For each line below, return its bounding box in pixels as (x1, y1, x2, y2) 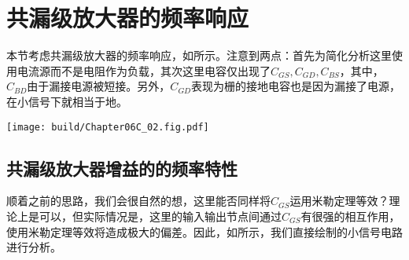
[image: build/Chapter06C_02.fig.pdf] (6, 121, 209, 133)
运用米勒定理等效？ (289, 192, 389, 209)
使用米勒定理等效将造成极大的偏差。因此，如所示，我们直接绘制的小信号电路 (6, 223, 403, 240)
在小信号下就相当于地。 (6, 93, 127, 109)
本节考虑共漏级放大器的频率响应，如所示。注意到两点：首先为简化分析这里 (6, 47, 392, 64)
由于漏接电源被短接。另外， (27, 78, 171, 94)
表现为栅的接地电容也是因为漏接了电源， (190, 78, 400, 94)
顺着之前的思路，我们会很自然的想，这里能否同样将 (6, 192, 271, 209)
